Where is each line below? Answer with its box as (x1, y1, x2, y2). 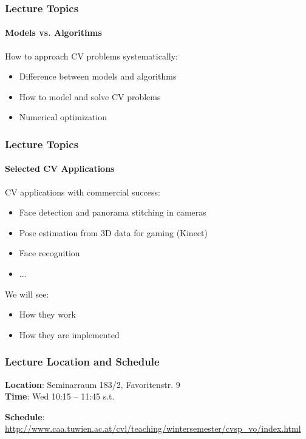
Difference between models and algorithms (19, 70, 177, 83)
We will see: (5, 287, 49, 300)
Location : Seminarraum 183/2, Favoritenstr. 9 (5, 378, 180, 390)
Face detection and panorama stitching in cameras (19, 206, 206, 219)
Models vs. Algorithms (5, 26, 102, 39)
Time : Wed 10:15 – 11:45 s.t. (5, 390, 115, 403)
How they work (19, 308, 76, 321)
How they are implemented (19, 328, 120, 341)
